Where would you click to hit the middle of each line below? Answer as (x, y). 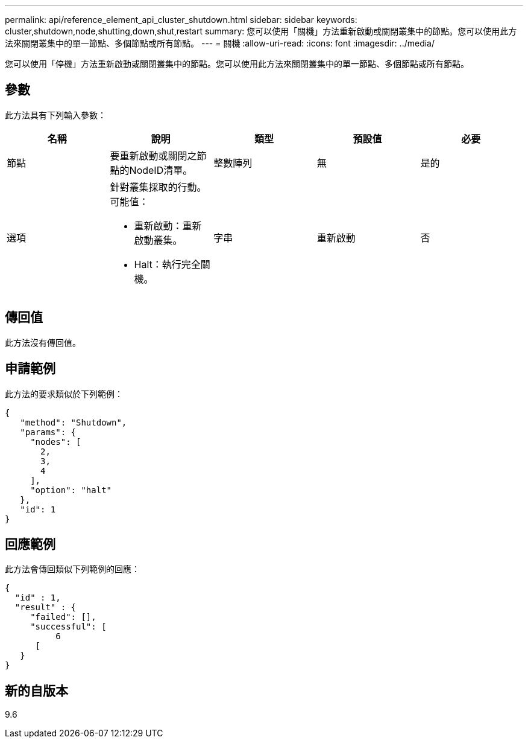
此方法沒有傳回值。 (43, 342)
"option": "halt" (71, 490)
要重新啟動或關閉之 (153, 155)
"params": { (48, 432)
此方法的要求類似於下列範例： (64, 394)
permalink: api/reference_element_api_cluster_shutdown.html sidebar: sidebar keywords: (181, 20)
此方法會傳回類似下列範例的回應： (72, 569)
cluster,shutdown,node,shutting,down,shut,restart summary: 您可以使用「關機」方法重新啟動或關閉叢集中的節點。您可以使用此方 (261, 31)
